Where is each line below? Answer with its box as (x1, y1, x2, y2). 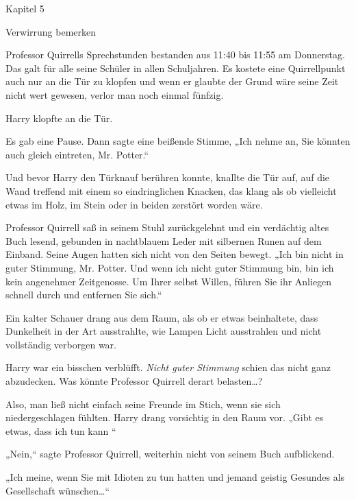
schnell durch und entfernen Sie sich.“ (5, 287, 162, 302)
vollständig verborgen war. (5, 337, 116, 351)
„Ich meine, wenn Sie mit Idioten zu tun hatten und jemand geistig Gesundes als (5, 470, 345, 484)
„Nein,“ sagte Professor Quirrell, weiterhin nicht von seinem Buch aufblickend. (5, 447, 335, 461)
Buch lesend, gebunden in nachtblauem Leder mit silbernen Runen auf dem (5, 233, 322, 248)
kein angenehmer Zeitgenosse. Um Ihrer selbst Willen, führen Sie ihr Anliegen (5, 274, 332, 288)
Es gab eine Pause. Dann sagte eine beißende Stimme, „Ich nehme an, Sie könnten (5, 134, 351, 148)
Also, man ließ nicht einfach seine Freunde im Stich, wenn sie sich (5, 396, 281, 411)
